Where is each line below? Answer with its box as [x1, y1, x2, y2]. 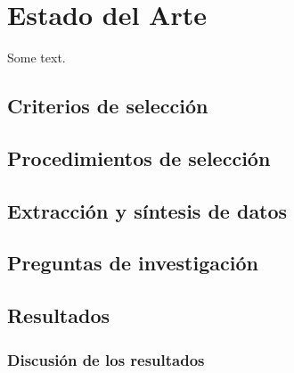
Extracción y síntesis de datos [7, 196, 288, 224]
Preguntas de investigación [7, 249, 258, 277]
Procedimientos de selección [7, 144, 271, 171]
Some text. [7, 48, 66, 67]
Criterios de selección [7, 92, 208, 120]
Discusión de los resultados [7, 348, 205, 370]
